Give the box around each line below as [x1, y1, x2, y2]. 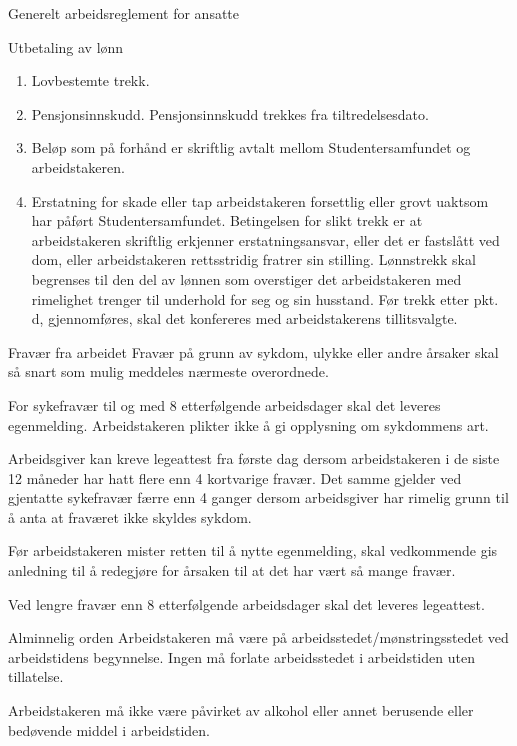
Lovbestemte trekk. [31, 70, 150, 91]
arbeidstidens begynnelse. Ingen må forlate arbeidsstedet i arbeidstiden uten [8, 646, 475, 667]
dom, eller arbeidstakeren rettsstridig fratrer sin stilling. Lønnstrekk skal [31, 249, 476, 270]
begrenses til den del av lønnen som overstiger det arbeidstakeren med [31, 268, 462, 289]
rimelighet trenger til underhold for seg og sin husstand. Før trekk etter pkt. [31, 288, 499, 309]
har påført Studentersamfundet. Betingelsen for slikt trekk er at [31, 210, 423, 231]
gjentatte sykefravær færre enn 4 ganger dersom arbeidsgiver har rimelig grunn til [8, 487, 509, 508]
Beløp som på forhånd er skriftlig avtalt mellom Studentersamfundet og [31, 137, 471, 158]
